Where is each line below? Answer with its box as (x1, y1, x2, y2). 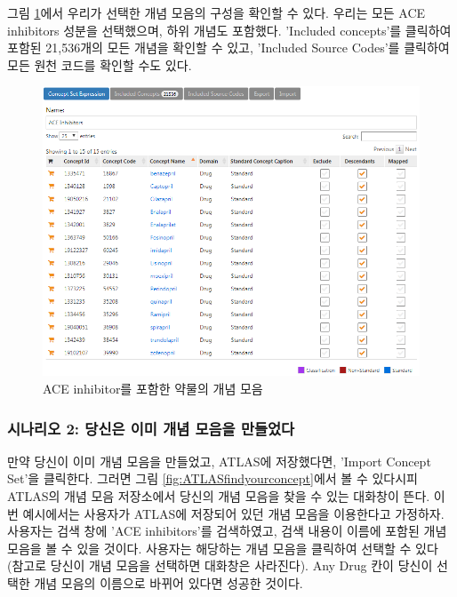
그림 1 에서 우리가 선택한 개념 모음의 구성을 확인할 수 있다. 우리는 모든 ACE (7, 4, 426, 21)
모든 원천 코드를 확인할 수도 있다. (7, 55, 192, 74)
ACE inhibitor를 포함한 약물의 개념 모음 (43, 379, 263, 398)
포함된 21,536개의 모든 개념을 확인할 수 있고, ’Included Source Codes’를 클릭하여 (7, 38, 450, 57)
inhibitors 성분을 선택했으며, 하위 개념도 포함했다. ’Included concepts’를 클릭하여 (7, 20, 452, 39)
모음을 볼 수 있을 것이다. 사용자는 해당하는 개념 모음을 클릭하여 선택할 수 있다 (7, 538, 438, 557)
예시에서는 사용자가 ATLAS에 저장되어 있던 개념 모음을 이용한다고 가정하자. (22, 504, 445, 522)
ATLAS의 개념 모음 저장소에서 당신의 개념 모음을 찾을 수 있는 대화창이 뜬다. (7, 487, 430, 505)
